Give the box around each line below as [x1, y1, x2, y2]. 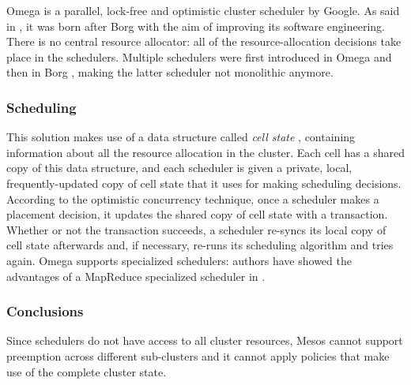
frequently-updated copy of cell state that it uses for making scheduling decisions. [6, 174, 402, 191]
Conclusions [6, 301, 84, 321]
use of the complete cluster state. [6, 363, 167, 379]
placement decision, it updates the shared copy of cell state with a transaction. [6, 206, 388, 222]
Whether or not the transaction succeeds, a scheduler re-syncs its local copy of [6, 221, 386, 237]
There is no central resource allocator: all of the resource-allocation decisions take [6, 33, 402, 50]
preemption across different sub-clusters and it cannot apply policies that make [6, 347, 390, 364]
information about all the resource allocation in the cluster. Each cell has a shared [6, 144, 405, 160]
